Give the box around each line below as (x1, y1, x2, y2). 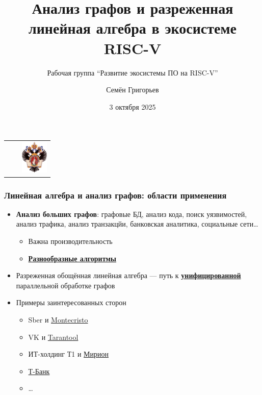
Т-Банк (28, 365, 50, 376)
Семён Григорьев (106, 84, 159, 95)
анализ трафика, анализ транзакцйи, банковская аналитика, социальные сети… (16, 218, 258, 229)
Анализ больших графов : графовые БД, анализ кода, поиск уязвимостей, (16, 208, 247, 219)
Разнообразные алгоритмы (28, 253, 117, 263)
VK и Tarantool (28, 331, 78, 342)
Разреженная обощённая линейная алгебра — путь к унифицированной (16, 270, 241, 281)
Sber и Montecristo (28, 314, 88, 325)
